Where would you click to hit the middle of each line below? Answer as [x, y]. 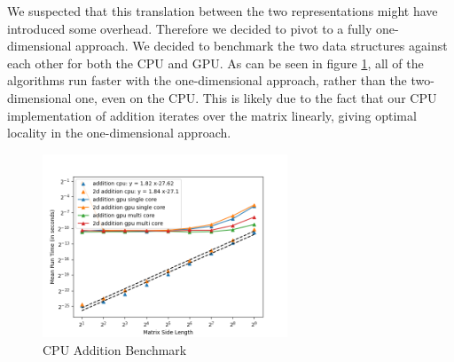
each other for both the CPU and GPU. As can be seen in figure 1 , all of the [215, 63]
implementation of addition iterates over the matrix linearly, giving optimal [212, 115]
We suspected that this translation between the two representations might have [223, 11]
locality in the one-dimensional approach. [119, 133]
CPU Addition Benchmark [115, 350]
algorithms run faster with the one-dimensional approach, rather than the [207, 80]
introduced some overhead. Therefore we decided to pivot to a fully [190, 28]
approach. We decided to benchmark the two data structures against [262, 46]
